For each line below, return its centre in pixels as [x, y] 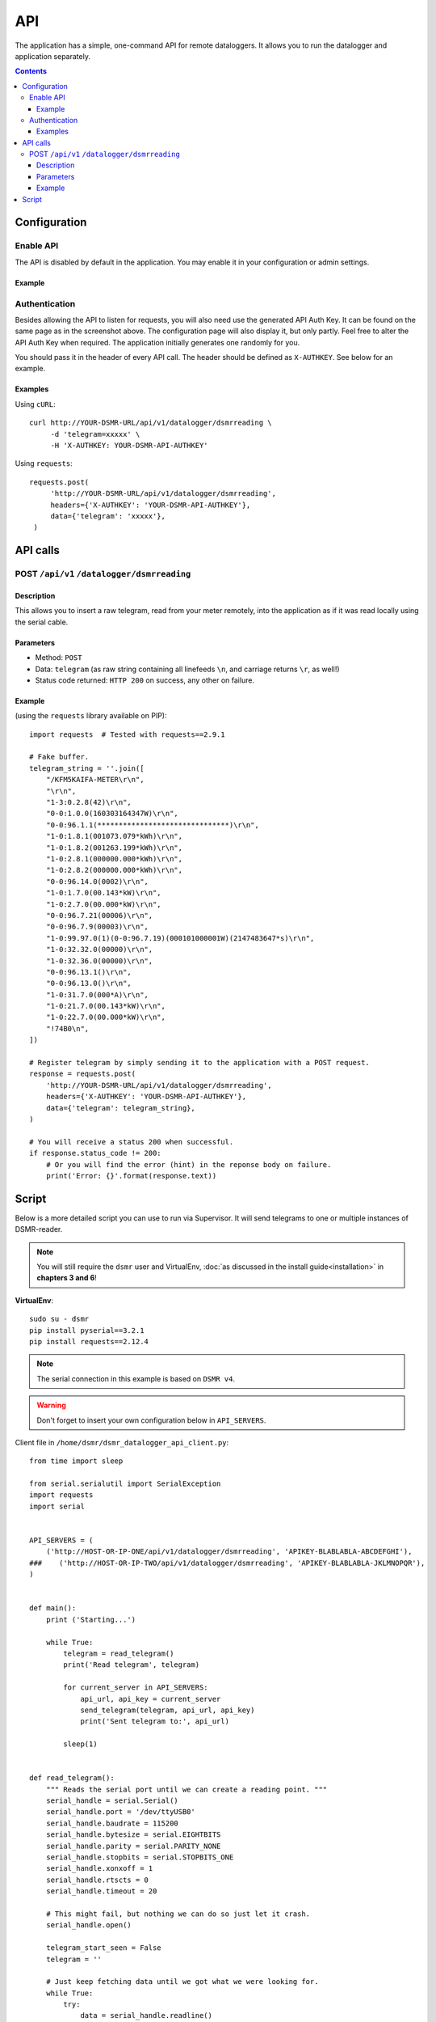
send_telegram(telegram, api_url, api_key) [168, 1710]
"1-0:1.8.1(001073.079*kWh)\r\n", [114, 836]
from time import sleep [76, 1461]
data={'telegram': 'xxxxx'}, [108, 516]
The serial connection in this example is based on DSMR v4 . [136, 1378]
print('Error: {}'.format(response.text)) [131, 1176]
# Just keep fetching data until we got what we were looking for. [182, 1982]
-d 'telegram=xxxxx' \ [95, 434]
